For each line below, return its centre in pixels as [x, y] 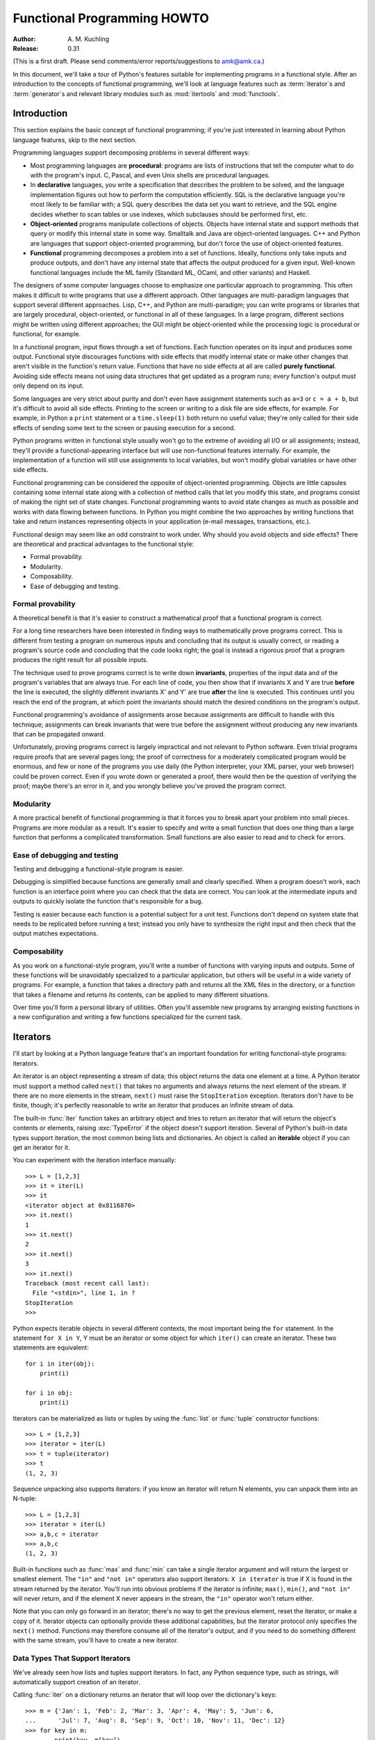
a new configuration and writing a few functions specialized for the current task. [127, 1017]
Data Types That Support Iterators [72, 1659]
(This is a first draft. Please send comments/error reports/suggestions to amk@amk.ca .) [139, 61]
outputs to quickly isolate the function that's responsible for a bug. [108, 901]
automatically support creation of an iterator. [76, 1682]
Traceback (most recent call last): [87, 1283]
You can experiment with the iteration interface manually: [94, 1160]
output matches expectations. [56, 933]
